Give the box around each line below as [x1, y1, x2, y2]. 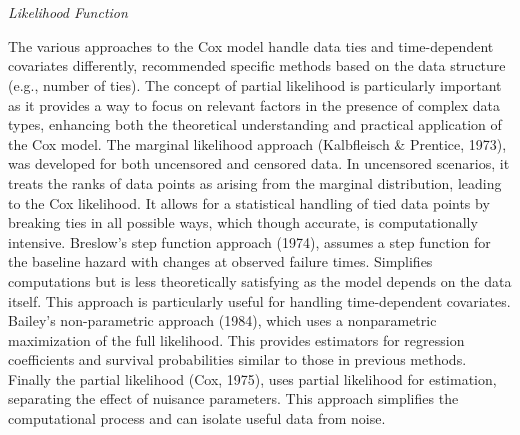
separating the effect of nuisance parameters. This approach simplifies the [8, 388, 459, 409]
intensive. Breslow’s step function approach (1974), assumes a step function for [8, 231, 491, 252]
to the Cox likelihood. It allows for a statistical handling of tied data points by [8, 192, 490, 213]
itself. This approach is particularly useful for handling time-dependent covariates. [8, 290, 511, 311]
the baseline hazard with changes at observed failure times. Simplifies [8, 251, 433, 272]
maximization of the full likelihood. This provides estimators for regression [8, 329, 465, 350]
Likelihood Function [8, 2, 128, 23]
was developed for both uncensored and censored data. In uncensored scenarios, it [8, 153, 510, 174]
